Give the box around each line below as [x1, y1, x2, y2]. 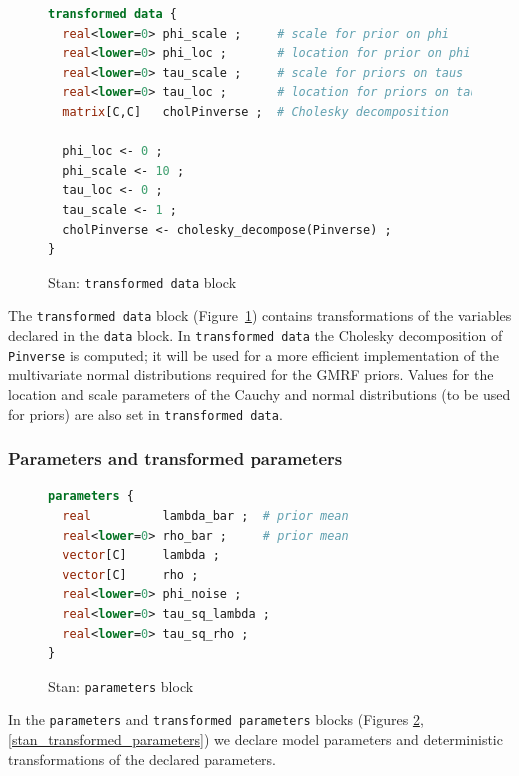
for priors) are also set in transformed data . [8, 403, 283, 424]
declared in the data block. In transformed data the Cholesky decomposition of [8, 325, 503, 346]
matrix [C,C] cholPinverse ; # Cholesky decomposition [62, 104, 449, 119]
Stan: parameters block [48, 675, 194, 696]
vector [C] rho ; [62, 567, 199, 582]
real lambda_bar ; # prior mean [62, 509, 349, 523]
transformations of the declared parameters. [8, 748, 276, 769]
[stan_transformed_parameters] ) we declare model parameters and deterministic [8, 729, 503, 750]
